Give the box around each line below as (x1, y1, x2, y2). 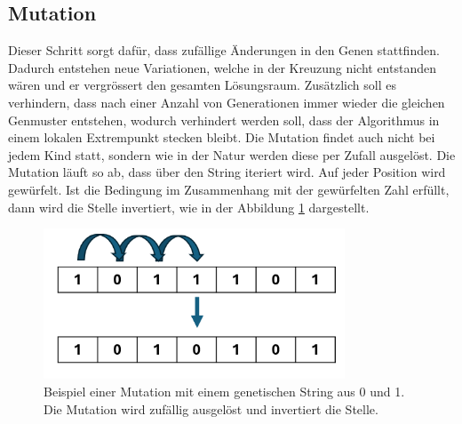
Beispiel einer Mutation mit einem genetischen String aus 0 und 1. (44, 381, 405, 400)
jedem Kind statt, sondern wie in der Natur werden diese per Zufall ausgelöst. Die (8, 145, 456, 164)
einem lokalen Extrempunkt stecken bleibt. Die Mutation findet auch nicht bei (8, 128, 435, 147)
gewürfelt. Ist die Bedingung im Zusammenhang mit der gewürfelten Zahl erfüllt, (8, 180, 450, 198)
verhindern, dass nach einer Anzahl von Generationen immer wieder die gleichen (8, 92, 445, 111)
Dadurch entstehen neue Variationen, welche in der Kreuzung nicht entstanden (8, 58, 436, 76)
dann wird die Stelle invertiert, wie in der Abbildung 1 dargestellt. (8, 197, 370, 216)
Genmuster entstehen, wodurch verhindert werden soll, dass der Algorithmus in (8, 110, 440, 129)
